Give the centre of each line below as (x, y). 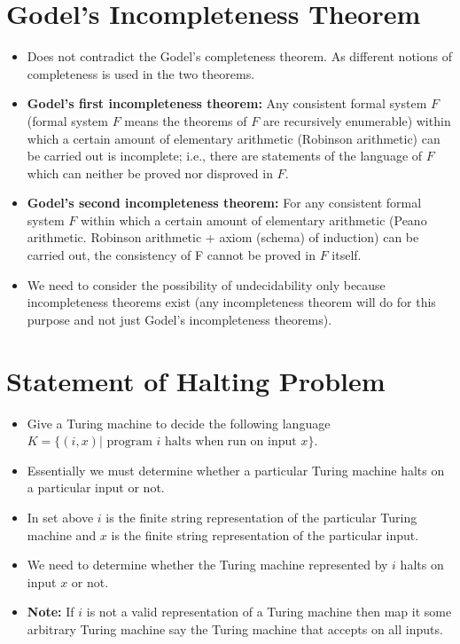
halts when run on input (231, 442)
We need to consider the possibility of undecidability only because (206, 284)
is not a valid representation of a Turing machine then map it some (269, 612)
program (129, 442)
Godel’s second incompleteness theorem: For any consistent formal (224, 203)
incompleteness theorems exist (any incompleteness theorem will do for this (231, 302)
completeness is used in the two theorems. (141, 73)
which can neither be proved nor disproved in (150, 173)
